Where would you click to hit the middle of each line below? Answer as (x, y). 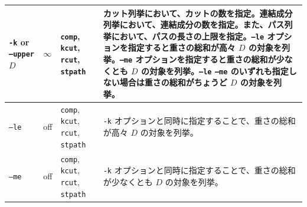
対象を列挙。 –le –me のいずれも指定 (219, 70)
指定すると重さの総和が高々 (182, 47)
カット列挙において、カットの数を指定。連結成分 (198, 13)
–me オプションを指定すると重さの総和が (198, 59)
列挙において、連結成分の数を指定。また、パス (194, 24)
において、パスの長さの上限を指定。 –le (188, 36)
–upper (22, 55)
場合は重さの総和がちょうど (173, 82)
